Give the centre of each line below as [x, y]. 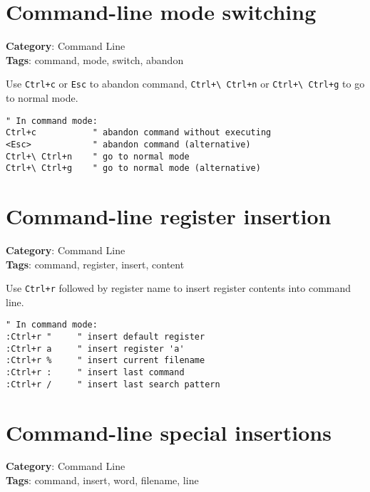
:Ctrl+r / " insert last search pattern [113, 384]
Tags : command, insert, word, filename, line [102, 480]
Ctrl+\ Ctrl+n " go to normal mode [98, 156]
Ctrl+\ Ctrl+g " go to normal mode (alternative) [133, 168]
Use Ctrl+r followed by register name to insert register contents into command [179, 288]
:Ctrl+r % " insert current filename [106, 361]
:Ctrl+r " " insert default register [106, 337]
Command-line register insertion [169, 216]
